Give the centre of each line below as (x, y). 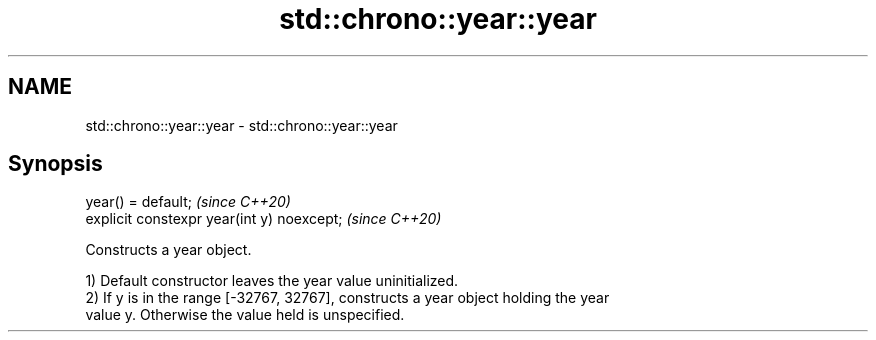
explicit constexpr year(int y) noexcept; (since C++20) (263, 219)
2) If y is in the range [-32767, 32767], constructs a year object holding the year (347, 298)
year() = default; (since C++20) (188, 202)
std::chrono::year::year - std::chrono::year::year (241, 125)
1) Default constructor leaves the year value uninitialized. (272, 281)
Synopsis (55, 164)
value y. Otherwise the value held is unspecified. (245, 315)
